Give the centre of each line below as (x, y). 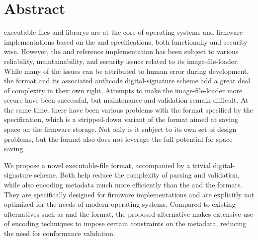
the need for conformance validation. (60, 233)
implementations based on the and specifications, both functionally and (113, 41)
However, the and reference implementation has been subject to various (130, 51)
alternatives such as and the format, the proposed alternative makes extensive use (129, 213)
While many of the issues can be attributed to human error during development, (127, 71)
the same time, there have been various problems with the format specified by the (129, 109)
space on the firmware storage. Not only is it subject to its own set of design (120, 129)
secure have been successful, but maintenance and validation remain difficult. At (126, 100)
